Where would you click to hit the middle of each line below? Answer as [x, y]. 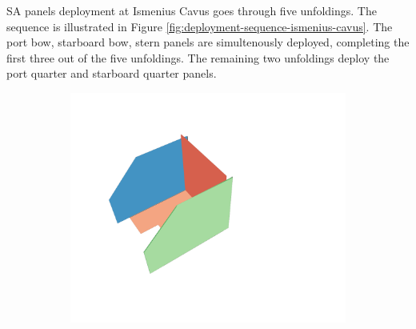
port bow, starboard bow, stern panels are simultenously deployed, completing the [208, 42]
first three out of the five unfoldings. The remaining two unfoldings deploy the [198, 57]
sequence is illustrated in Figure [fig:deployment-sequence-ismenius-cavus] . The [200, 26]
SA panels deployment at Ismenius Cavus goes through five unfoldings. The [192, 10]
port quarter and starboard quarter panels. [112, 73]
